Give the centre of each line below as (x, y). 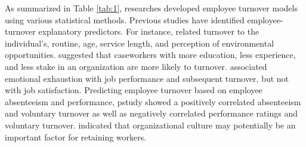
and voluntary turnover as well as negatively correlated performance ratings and (151, 113)
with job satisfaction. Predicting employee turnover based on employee (134, 90)
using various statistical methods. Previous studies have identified (125, 19)
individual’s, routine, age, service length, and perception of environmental (140, 43)
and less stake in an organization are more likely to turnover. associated (136, 66)
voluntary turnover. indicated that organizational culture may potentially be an (150, 125)
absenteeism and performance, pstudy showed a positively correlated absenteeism (153, 101)
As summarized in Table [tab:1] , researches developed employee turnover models (151, 8)
